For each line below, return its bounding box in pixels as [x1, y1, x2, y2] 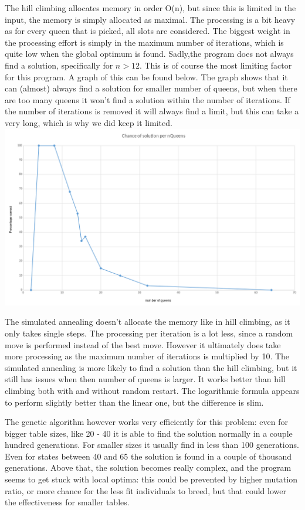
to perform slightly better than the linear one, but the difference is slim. [5, 396, 264, 408]
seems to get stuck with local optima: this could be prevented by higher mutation [5, 473, 297, 485]
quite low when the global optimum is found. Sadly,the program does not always [5, 47, 294, 60]
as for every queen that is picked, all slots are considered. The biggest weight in [5, 25, 290, 37]
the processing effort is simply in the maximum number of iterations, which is [5, 36, 284, 48]
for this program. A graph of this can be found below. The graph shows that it [5, 70, 288, 83]
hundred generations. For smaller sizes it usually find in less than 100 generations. [5, 438, 299, 451]
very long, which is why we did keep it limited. [5, 116, 172, 128]
